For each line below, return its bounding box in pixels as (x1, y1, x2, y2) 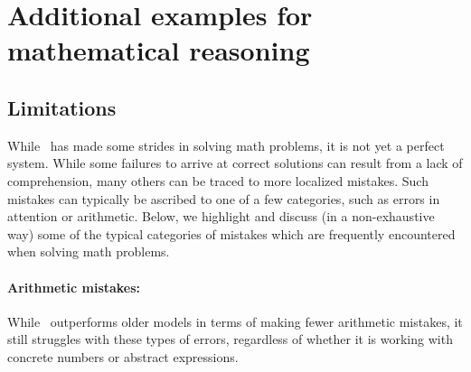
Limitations (7, 93, 117, 121)
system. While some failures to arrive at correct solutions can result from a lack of (7, 153, 463, 172)
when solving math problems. (7, 242, 170, 261)
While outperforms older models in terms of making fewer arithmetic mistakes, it (7, 312, 463, 330)
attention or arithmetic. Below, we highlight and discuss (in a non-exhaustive (7, 207, 435, 226)
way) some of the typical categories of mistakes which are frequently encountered (7, 224, 456, 243)
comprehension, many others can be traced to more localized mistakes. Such (7, 171, 429, 190)
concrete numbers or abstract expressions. (7, 347, 239, 366)
